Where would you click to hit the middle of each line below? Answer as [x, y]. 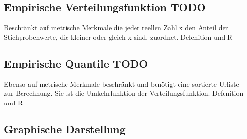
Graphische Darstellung [65, 129]
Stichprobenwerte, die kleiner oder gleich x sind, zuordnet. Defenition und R [118, 37]
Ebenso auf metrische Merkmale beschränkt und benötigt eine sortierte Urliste [122, 83]
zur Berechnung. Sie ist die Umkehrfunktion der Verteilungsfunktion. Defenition [124, 93]
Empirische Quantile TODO [76, 63]
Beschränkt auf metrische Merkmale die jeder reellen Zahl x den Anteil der [116, 27]
